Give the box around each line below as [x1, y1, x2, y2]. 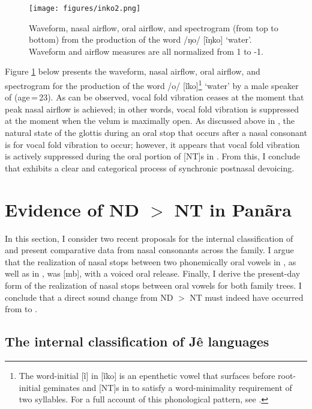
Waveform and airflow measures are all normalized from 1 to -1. [29, 45, 263, 57]
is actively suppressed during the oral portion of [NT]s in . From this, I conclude [5, 150, 301, 162]
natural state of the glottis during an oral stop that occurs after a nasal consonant [5, 126, 307, 139]
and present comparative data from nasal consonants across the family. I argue [5, 244, 294, 256]
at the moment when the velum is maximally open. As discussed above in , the [5, 114, 295, 127]
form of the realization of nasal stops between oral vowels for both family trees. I [5, 278, 302, 291]
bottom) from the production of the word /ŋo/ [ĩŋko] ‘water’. [29, 33, 252, 46]
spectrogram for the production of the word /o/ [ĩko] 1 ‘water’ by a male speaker [5, 78, 299, 91]
